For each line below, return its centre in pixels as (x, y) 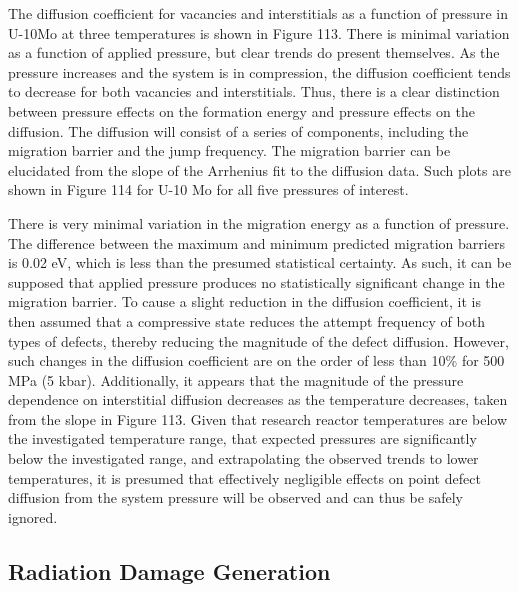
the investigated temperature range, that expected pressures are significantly (242, 438)
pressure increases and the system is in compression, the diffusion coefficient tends (259, 71)
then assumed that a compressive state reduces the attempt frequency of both (246, 320)
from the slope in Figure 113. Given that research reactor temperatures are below (258, 418)
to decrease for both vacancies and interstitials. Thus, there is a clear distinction (254, 91)
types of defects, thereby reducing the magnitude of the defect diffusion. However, (258, 340)
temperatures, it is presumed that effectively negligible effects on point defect (244, 477)
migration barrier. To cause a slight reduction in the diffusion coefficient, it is (245, 301)
